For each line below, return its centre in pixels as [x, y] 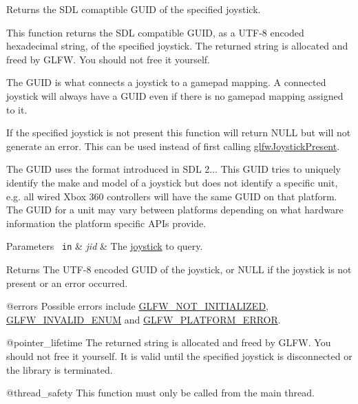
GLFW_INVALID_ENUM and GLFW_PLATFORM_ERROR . [144, 319]
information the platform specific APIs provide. [106, 223]
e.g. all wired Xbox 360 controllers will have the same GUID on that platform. [172, 196]
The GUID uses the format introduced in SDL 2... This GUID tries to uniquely [173, 169]
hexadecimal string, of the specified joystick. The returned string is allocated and [177, 46]
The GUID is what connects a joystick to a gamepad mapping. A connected [166, 82]
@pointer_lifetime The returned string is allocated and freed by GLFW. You [169, 342]
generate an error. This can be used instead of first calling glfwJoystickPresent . [173, 146]
